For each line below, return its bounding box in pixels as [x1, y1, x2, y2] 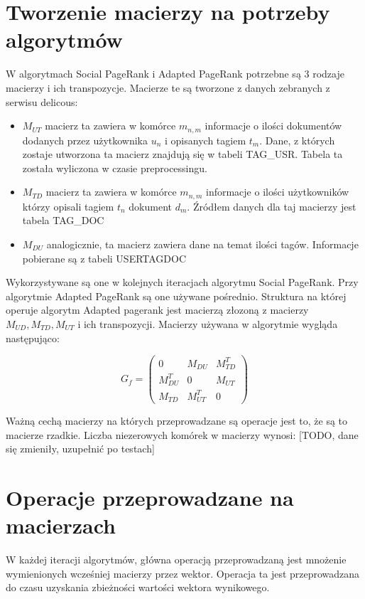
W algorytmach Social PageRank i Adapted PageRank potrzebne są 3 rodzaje [6, 66, 344, 81]
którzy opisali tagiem [22, 198, 114, 213]
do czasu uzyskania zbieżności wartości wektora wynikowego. [6, 580, 270, 595]
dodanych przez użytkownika [22, 132, 148, 147]
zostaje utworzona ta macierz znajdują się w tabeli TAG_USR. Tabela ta [22, 147, 343, 161]
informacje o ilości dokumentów [205, 118, 342, 133]
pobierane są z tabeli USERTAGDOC [22, 250, 187, 265]
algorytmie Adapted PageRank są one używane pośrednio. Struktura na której [6, 288, 347, 303]
